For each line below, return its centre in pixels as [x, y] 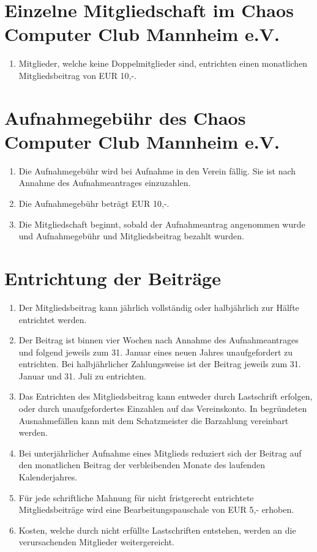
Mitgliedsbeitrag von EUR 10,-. [78, 75]
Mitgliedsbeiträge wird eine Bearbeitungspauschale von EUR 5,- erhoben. [156, 509]
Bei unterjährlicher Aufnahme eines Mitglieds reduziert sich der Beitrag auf [160, 453]
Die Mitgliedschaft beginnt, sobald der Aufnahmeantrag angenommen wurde [162, 224]
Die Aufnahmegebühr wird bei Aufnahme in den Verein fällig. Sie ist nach [157, 170]
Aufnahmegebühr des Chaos [125, 117]
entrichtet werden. [53, 319]
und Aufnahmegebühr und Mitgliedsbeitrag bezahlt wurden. [131, 236]
